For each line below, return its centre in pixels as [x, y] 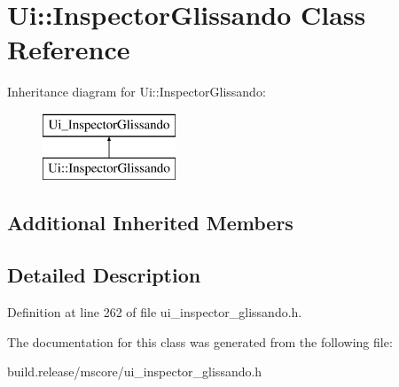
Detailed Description [104, 275]
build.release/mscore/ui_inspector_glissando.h [135, 372]
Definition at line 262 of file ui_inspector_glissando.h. [155, 312]
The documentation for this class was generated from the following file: [200, 341]
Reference [69, 49]
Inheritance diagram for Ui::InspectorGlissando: [137, 92]
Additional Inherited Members [150, 223]
